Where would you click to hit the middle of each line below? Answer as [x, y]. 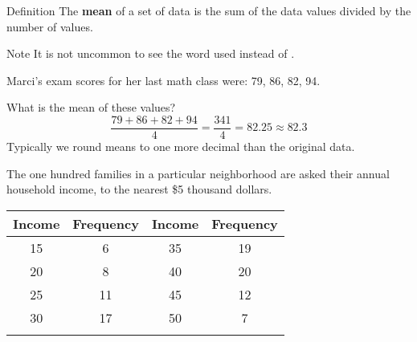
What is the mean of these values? [91, 107]
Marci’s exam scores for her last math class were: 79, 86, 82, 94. [164, 80]
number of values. [50, 26]
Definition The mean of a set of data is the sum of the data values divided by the [209, 10]
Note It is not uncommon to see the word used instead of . [151, 53]
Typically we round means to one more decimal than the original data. [181, 147]
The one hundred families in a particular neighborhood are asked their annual [198, 173]
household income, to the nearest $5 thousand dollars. [139, 189]
